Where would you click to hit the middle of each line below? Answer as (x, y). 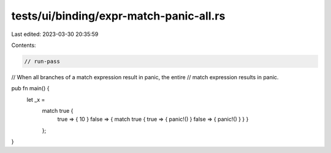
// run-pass (42, 61)
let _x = (36, 99)
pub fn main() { (30, 88)
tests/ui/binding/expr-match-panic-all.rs (118, 16)
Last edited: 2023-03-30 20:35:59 (55, 34)
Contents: (24, 45)
